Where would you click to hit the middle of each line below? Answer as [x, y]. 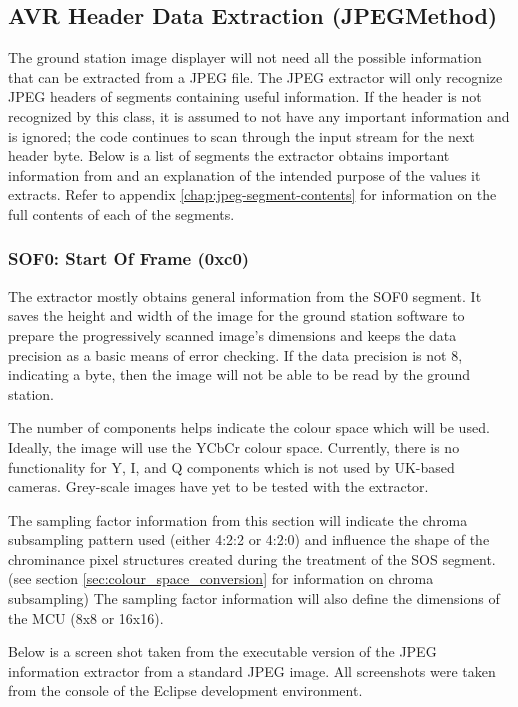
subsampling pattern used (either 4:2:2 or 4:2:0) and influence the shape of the [249, 539]
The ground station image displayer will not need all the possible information [245, 57]
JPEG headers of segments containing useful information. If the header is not [245, 96]
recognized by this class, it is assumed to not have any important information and [259, 115]
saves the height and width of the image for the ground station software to [236, 315]
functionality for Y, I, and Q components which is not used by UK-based [231, 466]
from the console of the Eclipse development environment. [185, 690]
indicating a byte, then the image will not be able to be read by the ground [239, 374]
